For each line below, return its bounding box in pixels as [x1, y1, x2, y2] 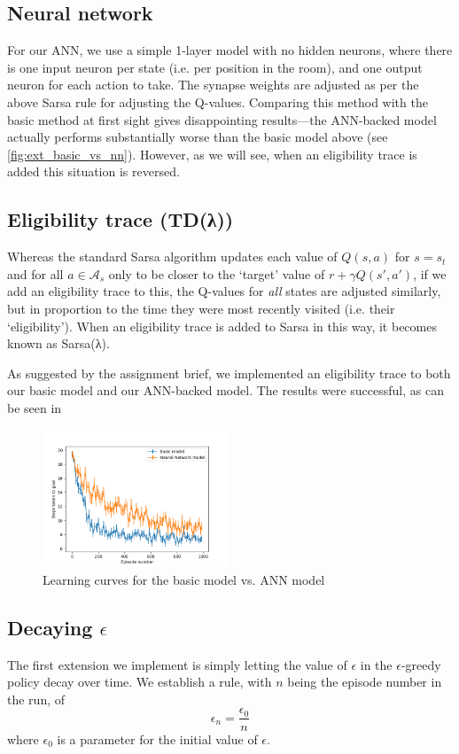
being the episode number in [287, 672, 442, 691]
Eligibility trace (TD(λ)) [7, 206, 234, 233]
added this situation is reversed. [7, 162, 180, 181]
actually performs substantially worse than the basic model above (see [7, 128, 388, 146]
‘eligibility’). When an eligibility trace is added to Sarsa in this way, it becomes [7, 316, 437, 335]
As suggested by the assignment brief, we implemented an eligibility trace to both [7, 363, 451, 382]
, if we [413, 264, 447, 283]
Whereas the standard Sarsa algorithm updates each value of [7, 247, 338, 266]
